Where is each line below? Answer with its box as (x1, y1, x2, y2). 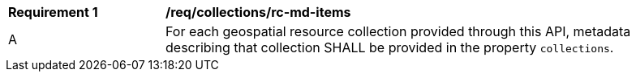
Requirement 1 (8, 4, 98, 20)
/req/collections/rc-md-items (165, 4, 351, 20)
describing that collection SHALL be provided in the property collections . (165, 39, 614, 55)
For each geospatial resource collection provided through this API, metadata (165, 23, 631, 39)
